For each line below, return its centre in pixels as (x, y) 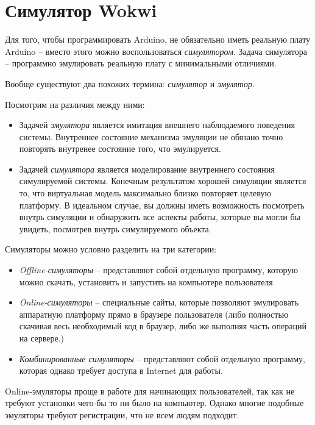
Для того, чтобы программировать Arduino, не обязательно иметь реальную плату (158, 39)
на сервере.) (42, 338)
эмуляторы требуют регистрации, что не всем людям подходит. (122, 414)
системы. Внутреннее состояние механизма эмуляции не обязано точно (151, 136)
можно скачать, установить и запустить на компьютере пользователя (146, 281)
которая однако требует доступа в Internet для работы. (121, 370)
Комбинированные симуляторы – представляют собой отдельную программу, (162, 358)
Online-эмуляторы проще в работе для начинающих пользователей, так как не (150, 391)
